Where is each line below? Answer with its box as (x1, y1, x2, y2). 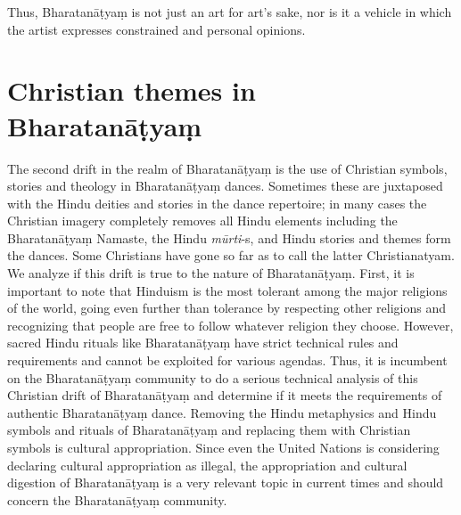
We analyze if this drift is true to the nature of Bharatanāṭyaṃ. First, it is (7, 264, 415, 282)
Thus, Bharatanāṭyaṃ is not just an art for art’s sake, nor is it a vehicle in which (7, 3, 452, 20)
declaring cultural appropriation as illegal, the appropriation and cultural (7, 455, 407, 474)
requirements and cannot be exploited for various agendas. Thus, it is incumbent (7, 351, 448, 370)
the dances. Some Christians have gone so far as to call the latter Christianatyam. (7, 246, 455, 265)
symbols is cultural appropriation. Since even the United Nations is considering (7, 438, 440, 456)
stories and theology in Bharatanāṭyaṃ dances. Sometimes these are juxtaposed (7, 176, 443, 195)
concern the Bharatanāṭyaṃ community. (7, 490, 227, 509)
